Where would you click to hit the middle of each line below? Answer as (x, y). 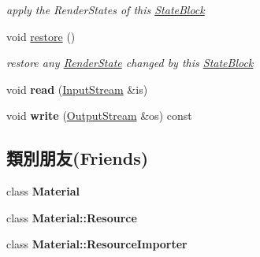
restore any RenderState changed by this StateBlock (130, 63)
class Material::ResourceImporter (97, 244)
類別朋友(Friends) (78, 158)
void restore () (41, 36)
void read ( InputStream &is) (77, 89)
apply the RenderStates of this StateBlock (106, 9)
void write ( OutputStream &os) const (99, 115)
